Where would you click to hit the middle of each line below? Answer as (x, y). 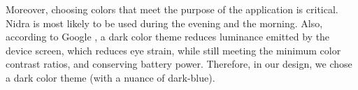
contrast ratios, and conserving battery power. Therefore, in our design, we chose (179, 64)
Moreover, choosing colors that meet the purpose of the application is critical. (172, 9)
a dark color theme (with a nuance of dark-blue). (110, 77)
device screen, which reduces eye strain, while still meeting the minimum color (173, 50)
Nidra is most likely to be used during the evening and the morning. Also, (164, 23)
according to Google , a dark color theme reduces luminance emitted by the (168, 37)
